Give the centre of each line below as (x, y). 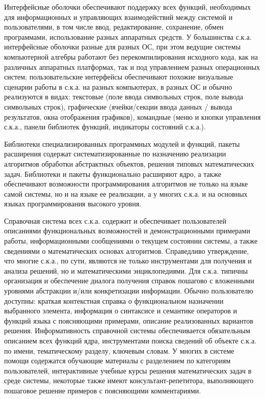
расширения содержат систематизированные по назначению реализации (115, 154)
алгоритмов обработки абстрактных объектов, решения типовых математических (129, 163)
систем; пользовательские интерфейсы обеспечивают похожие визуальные (119, 77)
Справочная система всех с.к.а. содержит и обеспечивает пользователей (115, 220)
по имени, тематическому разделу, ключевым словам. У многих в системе (119, 350)
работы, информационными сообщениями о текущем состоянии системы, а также (131, 241)
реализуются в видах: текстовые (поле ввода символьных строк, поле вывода (124, 97)
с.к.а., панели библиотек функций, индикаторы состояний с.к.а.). (105, 127)
